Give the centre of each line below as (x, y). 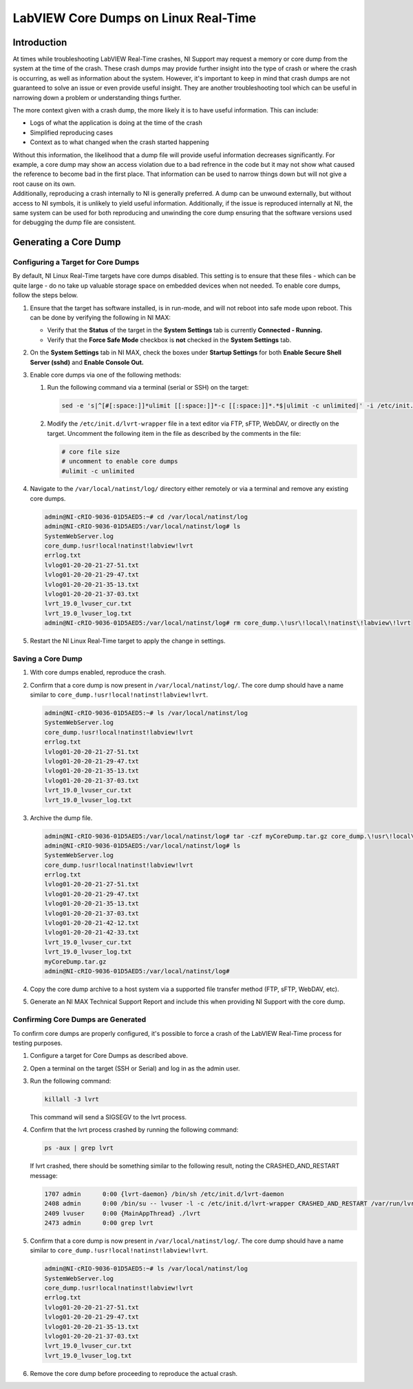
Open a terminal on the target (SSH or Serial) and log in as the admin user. (135, 1068)
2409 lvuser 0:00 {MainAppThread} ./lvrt (123, 1213)
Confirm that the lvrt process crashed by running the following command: (134, 1130)
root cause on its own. (44, 183)
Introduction (40, 42)
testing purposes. (38, 1043)
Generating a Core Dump (67, 242)
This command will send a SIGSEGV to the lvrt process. (108, 1117)
